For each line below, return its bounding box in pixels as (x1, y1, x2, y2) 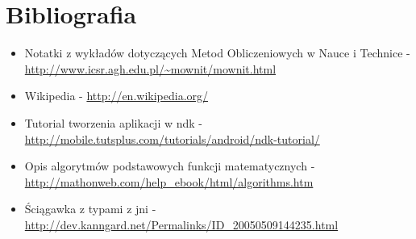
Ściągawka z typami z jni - (24, 200, 156, 217)
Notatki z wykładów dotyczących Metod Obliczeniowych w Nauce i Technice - (24, 44, 410, 61)
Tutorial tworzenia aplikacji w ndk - (24, 114, 203, 131)
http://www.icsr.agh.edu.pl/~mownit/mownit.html (24, 60, 277, 77)
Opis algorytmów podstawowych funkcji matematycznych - (24, 157, 315, 174)
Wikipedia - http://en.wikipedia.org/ (24, 87, 209, 104)
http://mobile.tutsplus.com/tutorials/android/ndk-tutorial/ (24, 130, 320, 147)
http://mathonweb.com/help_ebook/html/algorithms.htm (24, 173, 314, 190)
